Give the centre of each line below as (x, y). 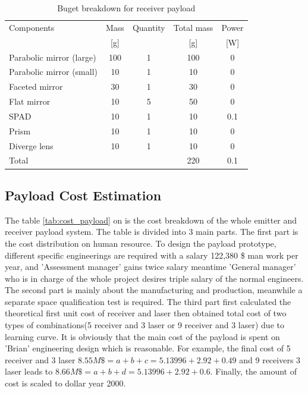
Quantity (149, 27)
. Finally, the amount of (253, 371)
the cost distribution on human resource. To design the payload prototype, (141, 243)
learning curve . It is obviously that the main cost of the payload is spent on (142, 336)
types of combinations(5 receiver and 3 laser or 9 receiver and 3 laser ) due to (144, 325)
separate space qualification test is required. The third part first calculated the (148, 301)
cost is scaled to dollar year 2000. (65, 383)
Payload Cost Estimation (83, 195)
